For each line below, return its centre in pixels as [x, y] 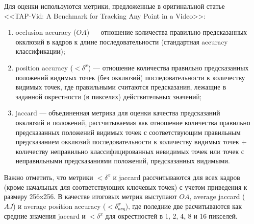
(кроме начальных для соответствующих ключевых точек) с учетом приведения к [126, 187]
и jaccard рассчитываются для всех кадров [177, 177]
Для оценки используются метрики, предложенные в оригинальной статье [114, 6]
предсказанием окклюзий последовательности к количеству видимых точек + [131, 142]
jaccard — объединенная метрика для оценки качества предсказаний [118, 113]
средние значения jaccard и [45, 216]
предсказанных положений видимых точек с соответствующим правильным [128, 132]
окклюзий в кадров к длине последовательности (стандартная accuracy [122, 41]
